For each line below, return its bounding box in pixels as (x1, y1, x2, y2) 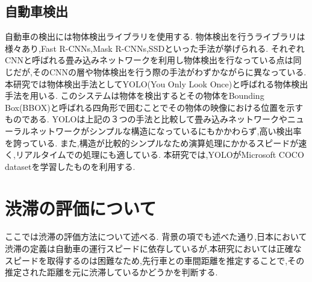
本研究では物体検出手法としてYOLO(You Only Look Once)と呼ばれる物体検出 (5, 77, 308, 90)
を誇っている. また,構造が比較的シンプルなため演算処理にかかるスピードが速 (5, 136, 307, 149)
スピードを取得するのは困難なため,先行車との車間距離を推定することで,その (5, 254, 305, 266)
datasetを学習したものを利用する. (5, 160, 136, 172)
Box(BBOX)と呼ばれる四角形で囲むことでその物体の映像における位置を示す (5, 101, 304, 113)
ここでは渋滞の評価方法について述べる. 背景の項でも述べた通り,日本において (5, 230, 307, 243)
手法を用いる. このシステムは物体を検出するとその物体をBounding (5, 89, 264, 102)
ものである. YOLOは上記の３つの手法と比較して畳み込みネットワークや (5, 113, 288, 125)
